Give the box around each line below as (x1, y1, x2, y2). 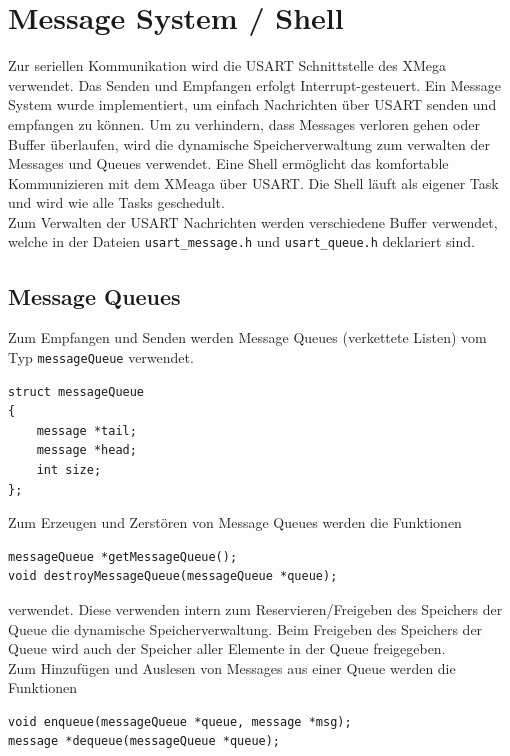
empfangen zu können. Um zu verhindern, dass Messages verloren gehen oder (8, 113, 480, 134)
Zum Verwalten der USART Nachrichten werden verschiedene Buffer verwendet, (8, 211, 498, 232)
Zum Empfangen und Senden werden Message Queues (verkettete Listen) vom (8, 327, 487, 348)
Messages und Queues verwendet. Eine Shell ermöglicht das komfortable (8, 153, 449, 174)
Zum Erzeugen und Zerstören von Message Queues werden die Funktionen (8, 512, 462, 533)
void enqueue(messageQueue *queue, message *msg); (8, 714, 352, 729)
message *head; (36, 443, 137, 458)
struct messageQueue (8, 384, 145, 399)
